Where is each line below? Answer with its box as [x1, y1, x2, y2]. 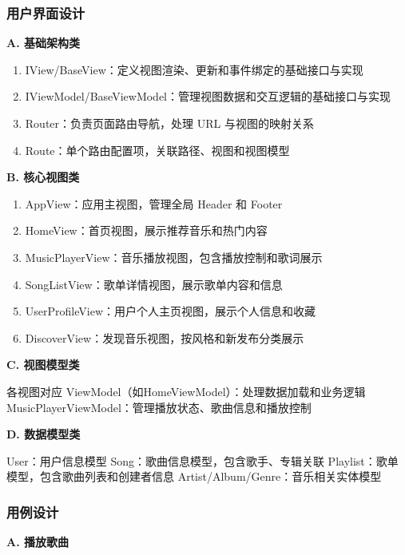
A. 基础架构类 [6, 34, 80, 51]
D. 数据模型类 [6, 426, 81, 442]
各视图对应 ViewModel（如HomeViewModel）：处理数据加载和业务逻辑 [6, 383, 366, 399]
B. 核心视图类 [6, 168, 80, 185]
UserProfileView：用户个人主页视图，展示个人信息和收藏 [25, 303, 316, 319]
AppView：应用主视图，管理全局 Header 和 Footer [25, 195, 283, 212]
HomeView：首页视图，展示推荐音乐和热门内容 [25, 222, 268, 239]
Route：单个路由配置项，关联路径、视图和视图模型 [25, 141, 290, 158]
